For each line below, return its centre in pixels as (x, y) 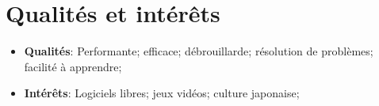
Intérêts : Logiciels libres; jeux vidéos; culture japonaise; (162, 93)
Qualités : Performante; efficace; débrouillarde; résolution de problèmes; (199, 51)
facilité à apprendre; (73, 66)
